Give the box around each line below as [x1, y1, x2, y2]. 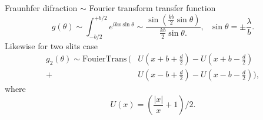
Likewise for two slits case [5, 39, 98, 52]
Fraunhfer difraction [5, 2, 78, 13]
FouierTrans [82, 55, 127, 64]
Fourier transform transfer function [89, 2, 216, 13]
